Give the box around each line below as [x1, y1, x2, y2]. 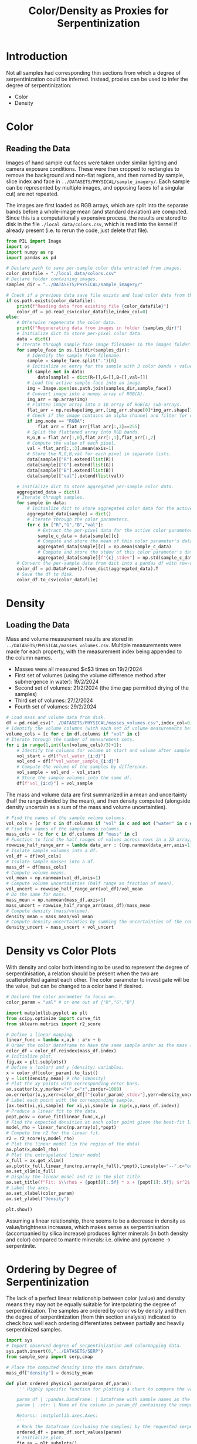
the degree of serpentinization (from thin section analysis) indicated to [6, 1313, 176, 1320]
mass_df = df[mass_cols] [6, 864, 67, 870]
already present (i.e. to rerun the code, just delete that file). [6, 227, 149, 234]
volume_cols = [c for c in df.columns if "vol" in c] [6, 731, 141, 737]
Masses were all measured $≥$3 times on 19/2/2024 [14, 665, 142, 673]
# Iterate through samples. [16, 495, 85, 501]
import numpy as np [6, 249, 54, 255]
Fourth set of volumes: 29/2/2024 [14, 703, 97, 710]
